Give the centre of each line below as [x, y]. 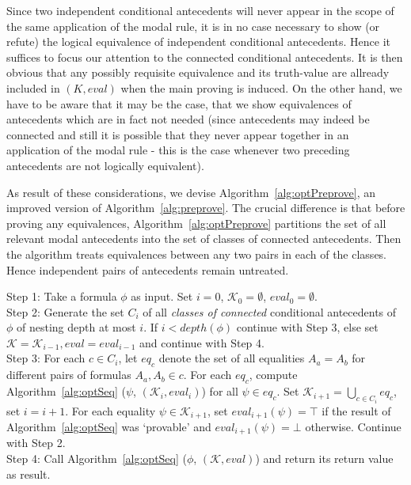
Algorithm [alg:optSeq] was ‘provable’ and [109, 426]
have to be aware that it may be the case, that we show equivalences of [179, 103]
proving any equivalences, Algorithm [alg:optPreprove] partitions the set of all [196, 223]
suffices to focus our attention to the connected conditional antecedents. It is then [205, 57]
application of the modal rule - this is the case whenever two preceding [178, 150]
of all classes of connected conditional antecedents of [270, 311]
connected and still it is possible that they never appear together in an [178, 134]
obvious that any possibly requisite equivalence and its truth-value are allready [198, 72]
